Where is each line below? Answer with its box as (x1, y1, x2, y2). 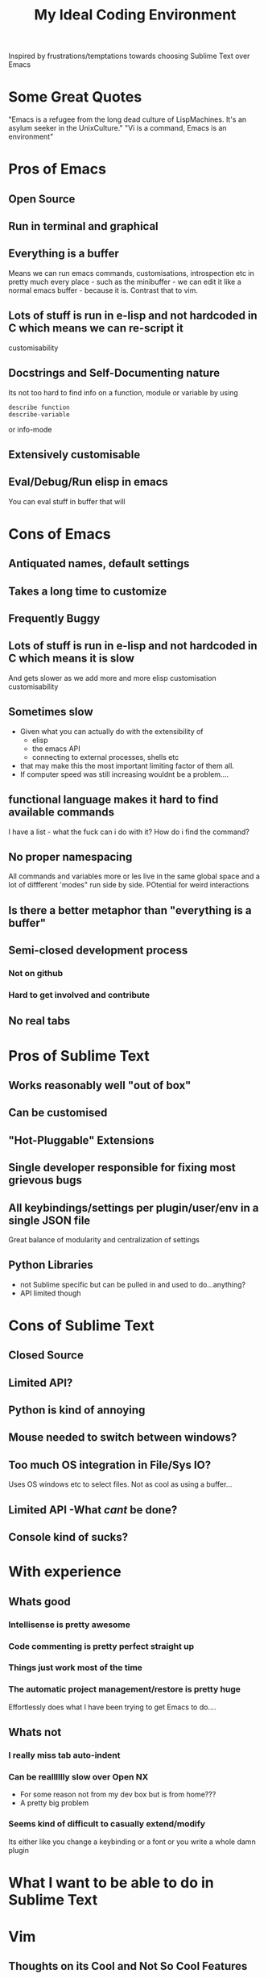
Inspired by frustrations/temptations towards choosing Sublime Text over (8, 51, 250, 61)
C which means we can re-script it (8, 321, 183, 336)
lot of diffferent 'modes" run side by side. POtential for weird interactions (8, 880, 249, 890)
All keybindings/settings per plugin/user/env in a (8, 1200, 259, 1215)
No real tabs (8, 1014, 71, 1028)
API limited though (19, 1288, 82, 1298)
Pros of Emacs (8, 160, 107, 178)
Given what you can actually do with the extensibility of (19, 726, 204, 736)
